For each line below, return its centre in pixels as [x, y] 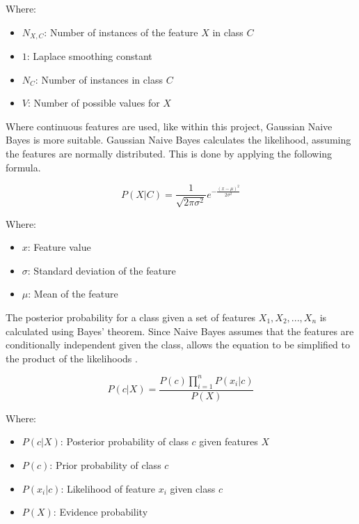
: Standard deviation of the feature [102, 270]
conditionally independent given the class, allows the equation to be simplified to [178, 345]
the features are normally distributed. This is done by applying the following [169, 154]
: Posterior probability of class [124, 441]
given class [193, 488]
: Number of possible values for [94, 103]
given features [229, 441]
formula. [23, 167]
